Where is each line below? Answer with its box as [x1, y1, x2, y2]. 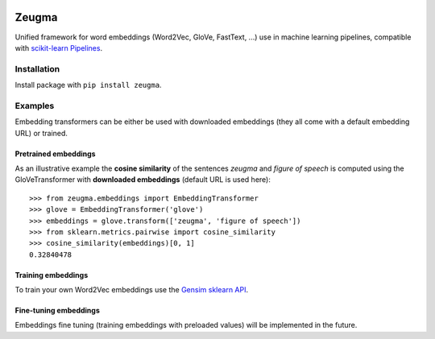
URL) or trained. [14, 128, 68, 138]
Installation [14, 63, 60, 74]
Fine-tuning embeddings [14, 306, 100, 316]
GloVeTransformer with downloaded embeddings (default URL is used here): [14, 175, 271, 184]
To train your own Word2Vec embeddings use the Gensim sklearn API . [14, 285, 249, 295]
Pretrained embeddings [14, 149, 96, 159]
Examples [14, 100, 55, 111]
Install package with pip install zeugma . [14, 81, 162, 90]
